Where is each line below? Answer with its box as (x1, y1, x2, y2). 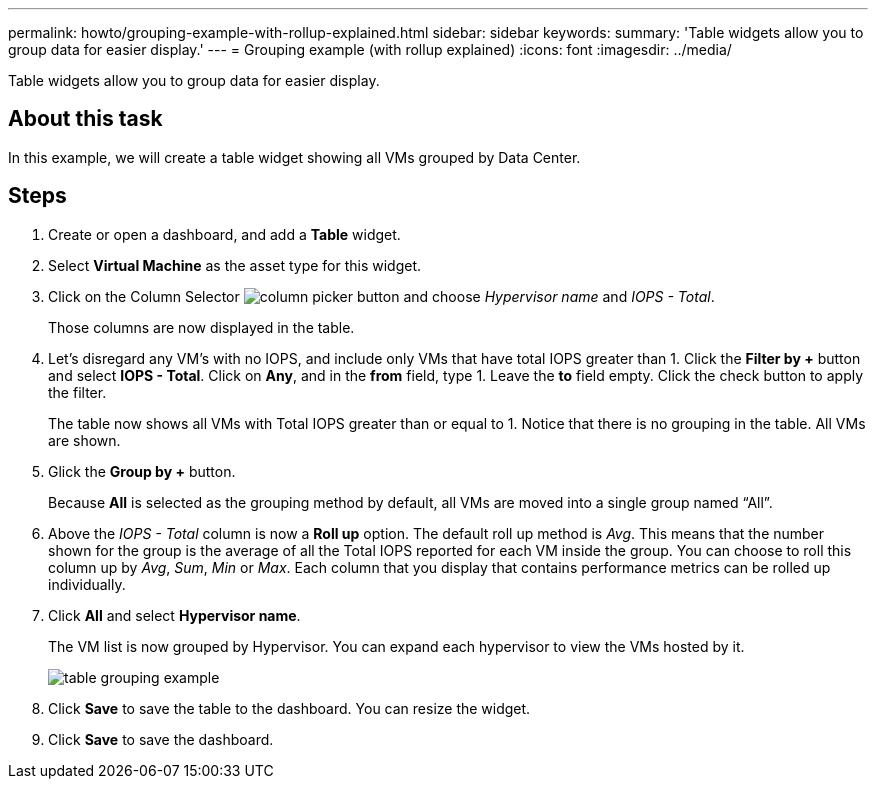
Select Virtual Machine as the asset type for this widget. (48, 256, 422, 274)
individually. (48, 575, 126, 593)
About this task (8, 106, 163, 132)
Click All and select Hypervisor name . (48, 606, 301, 624)
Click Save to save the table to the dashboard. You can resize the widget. (48, 699, 531, 717)
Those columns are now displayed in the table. (48, 318, 355, 336)
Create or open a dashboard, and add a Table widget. (48, 225, 401, 243)
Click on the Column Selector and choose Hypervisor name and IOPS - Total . (48, 287, 715, 305)
